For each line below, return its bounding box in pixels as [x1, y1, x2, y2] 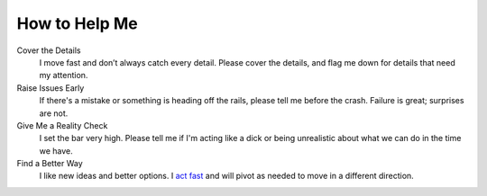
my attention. [39, 70, 88, 81]
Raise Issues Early [16, 82, 85, 94]
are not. [39, 108, 69, 119]
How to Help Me [16, 13, 139, 33]
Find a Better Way [16, 158, 83, 169]
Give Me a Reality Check [16, 120, 108, 130]
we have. [39, 145, 74, 156]
